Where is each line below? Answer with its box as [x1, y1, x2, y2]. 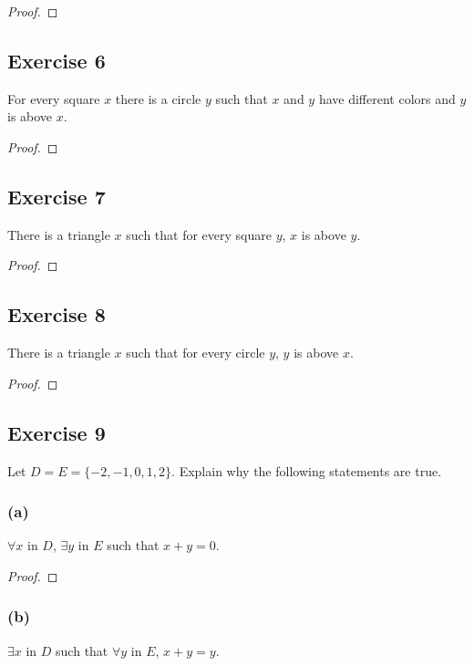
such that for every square [126, 224, 272, 244]
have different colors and [318, 88, 456, 108]
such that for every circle [126, 343, 265, 362]
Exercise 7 [7, 182, 106, 210]
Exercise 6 [7, 46, 106, 74]
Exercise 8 [7, 300, 106, 328]
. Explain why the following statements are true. [171, 461, 442, 480]
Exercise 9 [7, 418, 106, 446]
